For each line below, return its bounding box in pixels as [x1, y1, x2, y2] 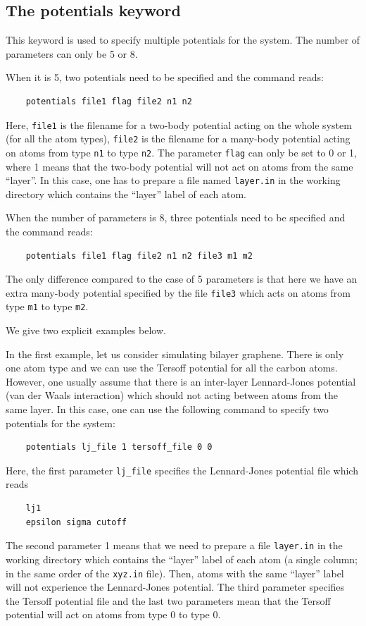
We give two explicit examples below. [6, 323, 166, 338]
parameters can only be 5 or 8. [6, 46, 138, 61]
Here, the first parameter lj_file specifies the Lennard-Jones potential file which [6, 462, 358, 477]
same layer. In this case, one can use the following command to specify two [6, 402, 329, 417]
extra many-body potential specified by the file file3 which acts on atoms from [6, 285, 351, 300]
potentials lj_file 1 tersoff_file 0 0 [25, 442, 213, 453]
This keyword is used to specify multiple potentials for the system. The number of [6, 32, 360, 47]
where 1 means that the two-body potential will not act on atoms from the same [6, 159, 353, 173]
